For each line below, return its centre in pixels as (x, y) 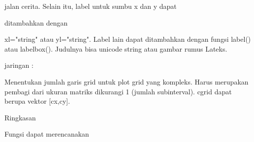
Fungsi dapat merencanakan (47, 134)
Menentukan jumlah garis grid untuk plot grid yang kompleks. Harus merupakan (127, 81)
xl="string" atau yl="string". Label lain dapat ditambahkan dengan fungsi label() (128, 39)
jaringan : (19, 65)
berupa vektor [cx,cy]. (37, 101)
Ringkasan (20, 117)
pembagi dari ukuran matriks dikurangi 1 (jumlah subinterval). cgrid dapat (118, 91)
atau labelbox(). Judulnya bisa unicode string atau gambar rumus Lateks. (116, 48)
